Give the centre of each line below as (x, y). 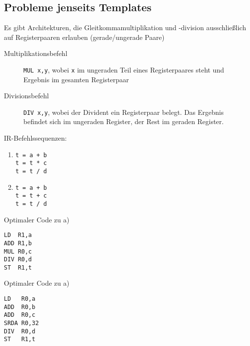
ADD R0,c (20, 315)
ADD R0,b (20, 307)
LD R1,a (18, 235)
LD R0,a (20, 299)
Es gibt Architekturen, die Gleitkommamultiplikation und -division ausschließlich (125, 27)
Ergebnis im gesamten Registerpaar (76, 79)
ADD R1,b (18, 243)
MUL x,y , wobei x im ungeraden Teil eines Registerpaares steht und (124, 69)
